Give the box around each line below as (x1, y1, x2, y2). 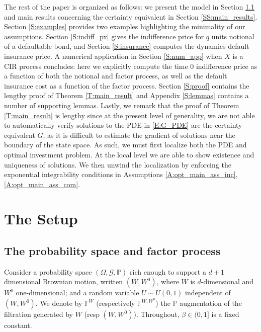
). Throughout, (133, 309, 180, 319)
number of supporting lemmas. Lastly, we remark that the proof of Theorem (4, 100, 239, 110)
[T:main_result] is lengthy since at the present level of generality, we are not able (4, 110, 255, 120)
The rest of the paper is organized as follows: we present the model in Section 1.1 (4, 2, 254, 12)
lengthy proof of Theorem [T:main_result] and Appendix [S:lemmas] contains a (4, 90, 249, 101)
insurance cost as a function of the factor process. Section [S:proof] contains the (4, 80, 249, 91)
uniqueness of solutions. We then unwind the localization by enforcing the (4, 159, 231, 170)
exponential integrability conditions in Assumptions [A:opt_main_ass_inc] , (4, 169, 238, 180)
